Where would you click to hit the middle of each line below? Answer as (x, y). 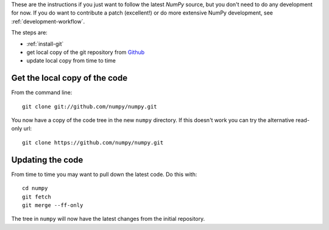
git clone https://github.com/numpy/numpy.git (93, 142)
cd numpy (35, 188)
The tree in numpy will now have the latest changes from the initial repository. (108, 219)
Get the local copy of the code (69, 78)
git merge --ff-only (53, 205)
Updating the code (47, 160)
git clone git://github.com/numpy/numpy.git (90, 107)
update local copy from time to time (71, 61)
